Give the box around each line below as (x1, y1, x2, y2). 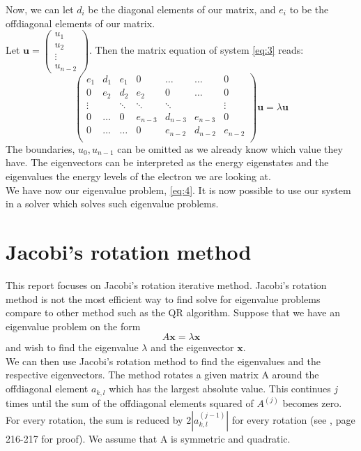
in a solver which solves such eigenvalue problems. (6, 196, 219, 211)
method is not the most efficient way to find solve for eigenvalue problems (6, 291, 321, 306)
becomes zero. (282, 395, 342, 410)
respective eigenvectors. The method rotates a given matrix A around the (6, 367, 319, 382)
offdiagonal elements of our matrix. (6, 15, 155, 30)
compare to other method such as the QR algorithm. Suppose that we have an (6, 305, 341, 320)
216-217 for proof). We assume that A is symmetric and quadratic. (6, 431, 291, 445)
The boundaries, (6, 141, 75, 156)
